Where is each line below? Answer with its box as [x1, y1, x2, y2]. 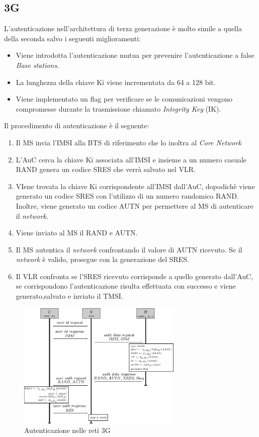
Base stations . [16, 59, 59, 70]
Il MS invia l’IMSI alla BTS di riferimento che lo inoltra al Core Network [16, 137, 241, 147]
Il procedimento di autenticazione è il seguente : [4, 120, 149, 131]
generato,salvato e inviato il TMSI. [16, 291, 123, 301]
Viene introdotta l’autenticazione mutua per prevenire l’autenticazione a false [16, 50, 254, 60]
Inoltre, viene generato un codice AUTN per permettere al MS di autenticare [16, 200, 253, 211]
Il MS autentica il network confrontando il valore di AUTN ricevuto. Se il [16, 244, 242, 254]
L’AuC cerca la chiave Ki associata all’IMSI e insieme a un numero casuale [16, 154, 247, 164]
